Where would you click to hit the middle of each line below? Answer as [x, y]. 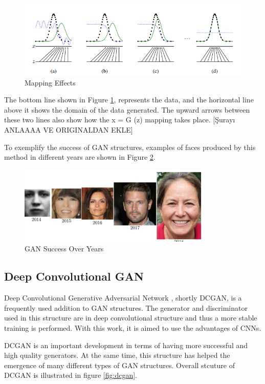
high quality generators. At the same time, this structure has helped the [117, 355]
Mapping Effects [50, 82]
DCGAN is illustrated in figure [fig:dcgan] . [71, 375]
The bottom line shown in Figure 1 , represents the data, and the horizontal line [129, 100]
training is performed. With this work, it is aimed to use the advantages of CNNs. [133, 327]
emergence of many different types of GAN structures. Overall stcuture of [119, 365]
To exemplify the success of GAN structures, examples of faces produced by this [130, 147]
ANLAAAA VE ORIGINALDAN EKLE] [69, 130]
